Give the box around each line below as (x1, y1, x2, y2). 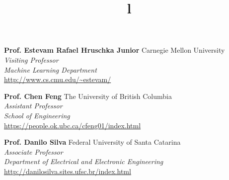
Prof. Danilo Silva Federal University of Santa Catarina (4, 137, 181, 147)
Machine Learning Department (4, 64, 97, 75)
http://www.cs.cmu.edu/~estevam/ (4, 74, 111, 85)
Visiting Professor (4, 54, 59, 65)
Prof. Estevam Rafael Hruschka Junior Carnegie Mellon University (4, 45, 225, 55)
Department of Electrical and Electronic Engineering (4, 156, 163, 167)
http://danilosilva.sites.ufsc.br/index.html (4, 166, 131, 176)
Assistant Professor (4, 100, 63, 111)
